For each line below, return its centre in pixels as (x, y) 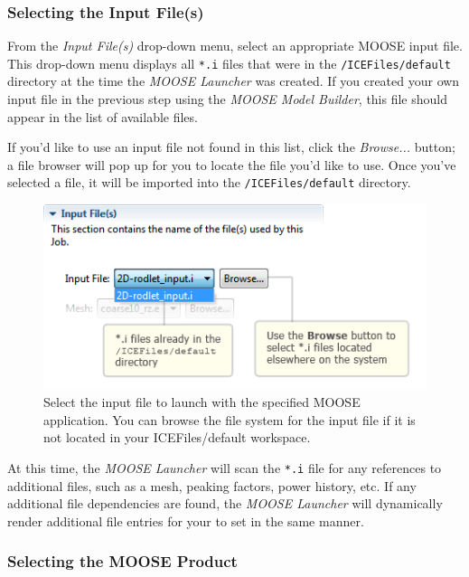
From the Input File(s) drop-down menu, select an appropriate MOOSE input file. (235, 46)
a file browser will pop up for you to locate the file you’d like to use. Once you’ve (232, 164)
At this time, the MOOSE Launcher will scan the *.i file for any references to (225, 467)
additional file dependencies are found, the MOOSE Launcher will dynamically (225, 503)
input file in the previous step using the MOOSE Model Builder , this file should (227, 99)
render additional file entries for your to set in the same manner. (186, 520)
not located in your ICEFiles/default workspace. (177, 437)
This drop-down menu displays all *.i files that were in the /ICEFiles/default (229, 63)
